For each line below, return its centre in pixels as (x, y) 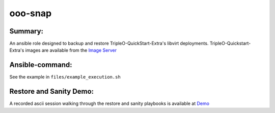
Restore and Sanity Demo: (52, 91)
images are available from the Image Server (71, 50)
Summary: (26, 31)
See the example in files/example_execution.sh (65, 77)
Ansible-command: (41, 65)
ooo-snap (31, 13)
